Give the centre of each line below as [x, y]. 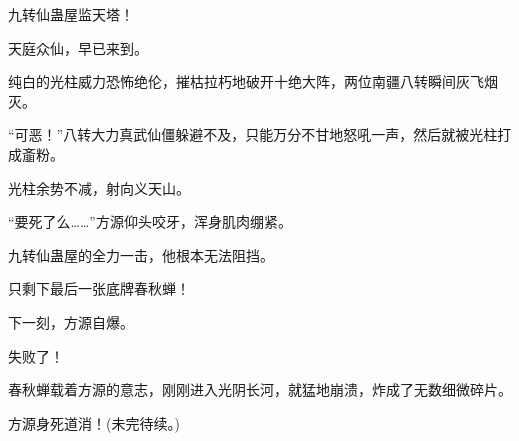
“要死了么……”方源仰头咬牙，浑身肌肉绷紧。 [150, 221]
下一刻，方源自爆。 [71, 321]
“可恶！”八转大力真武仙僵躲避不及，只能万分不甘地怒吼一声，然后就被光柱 [253, 134]
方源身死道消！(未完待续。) [94, 422]
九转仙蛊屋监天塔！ [71, 14]
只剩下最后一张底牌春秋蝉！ [99, 288]
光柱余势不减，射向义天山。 [99, 187]
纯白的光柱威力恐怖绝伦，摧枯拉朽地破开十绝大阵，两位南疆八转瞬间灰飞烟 [253, 81]
